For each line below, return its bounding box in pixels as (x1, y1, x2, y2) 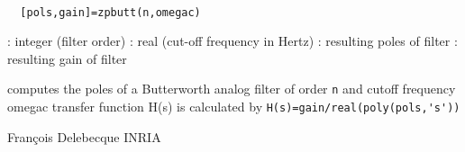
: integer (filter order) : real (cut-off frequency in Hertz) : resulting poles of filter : (7, 31, 458, 50)
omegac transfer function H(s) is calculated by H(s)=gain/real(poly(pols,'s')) (7, 97, 460, 116)
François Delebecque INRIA (7, 127, 161, 146)
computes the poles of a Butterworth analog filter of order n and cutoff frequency (7, 79, 456, 98)
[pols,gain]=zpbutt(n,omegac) (20, 5, 201, 19)
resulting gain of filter (7, 49, 127, 67)
